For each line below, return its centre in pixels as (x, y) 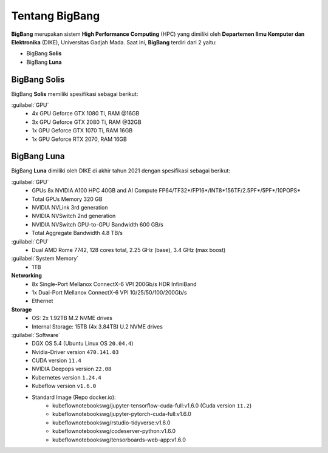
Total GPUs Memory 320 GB (67, 199)
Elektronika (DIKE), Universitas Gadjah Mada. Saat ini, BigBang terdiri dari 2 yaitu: (114, 42)
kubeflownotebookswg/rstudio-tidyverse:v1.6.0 (111, 423)
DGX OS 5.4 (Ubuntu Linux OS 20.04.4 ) (83, 344)
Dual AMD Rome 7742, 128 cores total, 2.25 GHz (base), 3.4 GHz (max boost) (129, 250)
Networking (27, 276)
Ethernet (43, 301)
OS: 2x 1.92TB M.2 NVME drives (72, 318)
